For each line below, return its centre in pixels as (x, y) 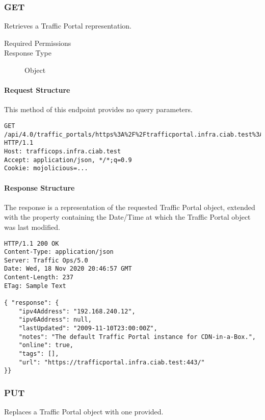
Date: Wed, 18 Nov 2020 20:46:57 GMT (68, 269)
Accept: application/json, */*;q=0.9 (68, 160)
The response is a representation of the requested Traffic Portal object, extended (130, 207)
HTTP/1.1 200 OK (32, 243)
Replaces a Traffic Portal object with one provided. (84, 412)
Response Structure (39, 187)
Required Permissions (38, 43)
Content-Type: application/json (59, 252)
